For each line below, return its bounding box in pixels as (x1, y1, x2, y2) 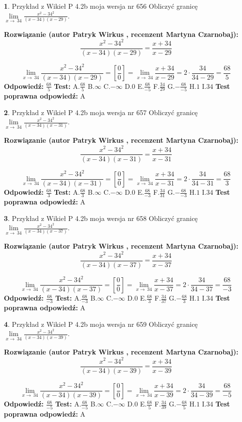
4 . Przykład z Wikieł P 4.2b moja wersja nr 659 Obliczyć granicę (4, 319, 198, 329)
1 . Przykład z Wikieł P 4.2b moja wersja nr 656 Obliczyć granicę (4, 1, 198, 11)
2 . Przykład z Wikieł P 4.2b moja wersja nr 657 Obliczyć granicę (4, 107, 198, 117)
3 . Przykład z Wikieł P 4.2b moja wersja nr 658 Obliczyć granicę (4, 213, 198, 223)
